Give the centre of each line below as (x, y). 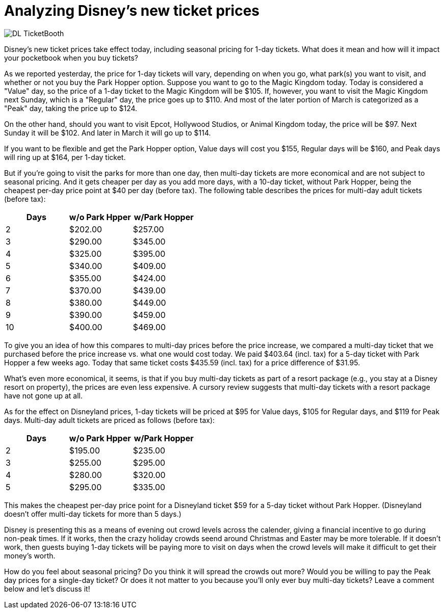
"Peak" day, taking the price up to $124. (71, 108)
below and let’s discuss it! (47, 589)
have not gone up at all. (44, 395)
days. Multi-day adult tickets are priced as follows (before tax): (110, 420)
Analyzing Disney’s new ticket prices (132, 11)
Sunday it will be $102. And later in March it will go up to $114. (108, 132)
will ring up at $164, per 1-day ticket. (65, 157)
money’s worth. (30, 555)
